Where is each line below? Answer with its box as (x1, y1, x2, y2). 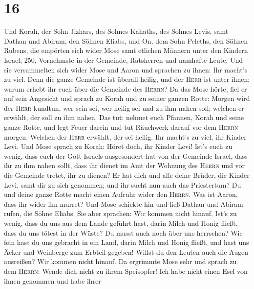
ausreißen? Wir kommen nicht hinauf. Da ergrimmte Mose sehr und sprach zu (4, 256, 237, 266)
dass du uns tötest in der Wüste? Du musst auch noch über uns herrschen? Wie (4, 227, 243, 238)
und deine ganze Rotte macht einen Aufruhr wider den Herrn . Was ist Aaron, (4, 189, 238, 199)
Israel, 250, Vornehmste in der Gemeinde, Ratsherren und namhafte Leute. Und (4, 54, 243, 65)
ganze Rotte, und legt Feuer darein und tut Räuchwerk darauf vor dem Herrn (4, 122, 238, 132)
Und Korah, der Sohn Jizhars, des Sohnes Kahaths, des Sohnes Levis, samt (4, 26, 229, 36)
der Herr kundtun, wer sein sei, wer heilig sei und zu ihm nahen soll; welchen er (4, 102, 244, 113)
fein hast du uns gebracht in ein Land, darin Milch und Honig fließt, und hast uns (4, 237, 249, 247)
